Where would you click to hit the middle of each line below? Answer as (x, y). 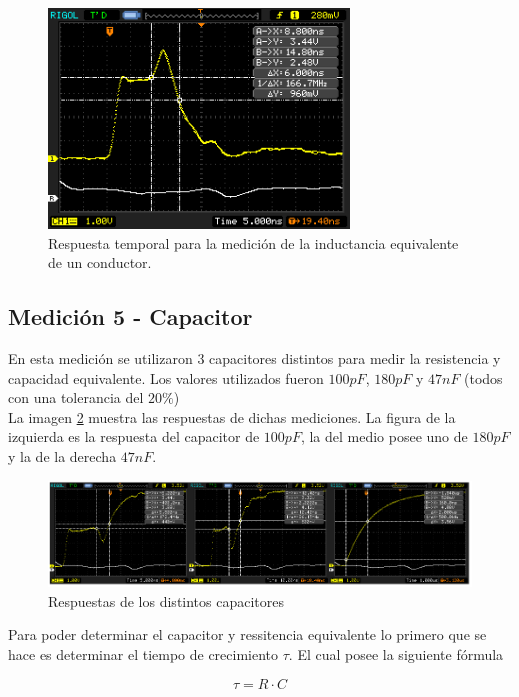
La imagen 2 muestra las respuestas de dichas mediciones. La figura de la (232, 416)
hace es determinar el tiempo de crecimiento (143, 653)
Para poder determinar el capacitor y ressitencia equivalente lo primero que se (247, 634)
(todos (483, 377)
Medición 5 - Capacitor (130, 316)
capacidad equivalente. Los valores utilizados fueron (166, 377)
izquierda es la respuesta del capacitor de (134, 436)
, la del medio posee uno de (384, 436)
